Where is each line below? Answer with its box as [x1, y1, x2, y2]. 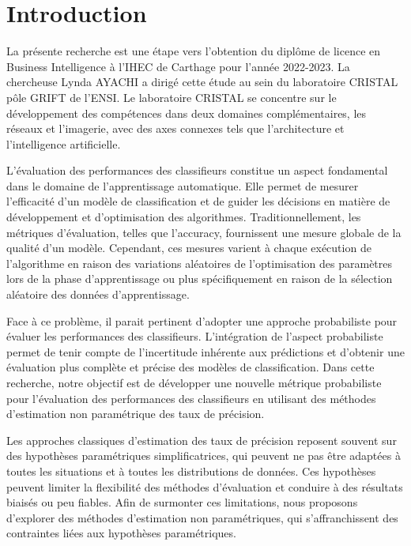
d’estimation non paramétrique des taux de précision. [6, 405, 265, 422]
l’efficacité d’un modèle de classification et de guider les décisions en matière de [6, 193, 390, 209]
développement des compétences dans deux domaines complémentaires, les [6, 104, 367, 121]
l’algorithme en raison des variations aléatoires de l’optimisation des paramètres [6, 254, 393, 271]
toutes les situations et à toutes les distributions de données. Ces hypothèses [6, 462, 376, 479]
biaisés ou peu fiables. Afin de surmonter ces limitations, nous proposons [6, 494, 358, 510]
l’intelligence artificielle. [6, 135, 121, 152]
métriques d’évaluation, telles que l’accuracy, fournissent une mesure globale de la [6, 224, 402, 240]
